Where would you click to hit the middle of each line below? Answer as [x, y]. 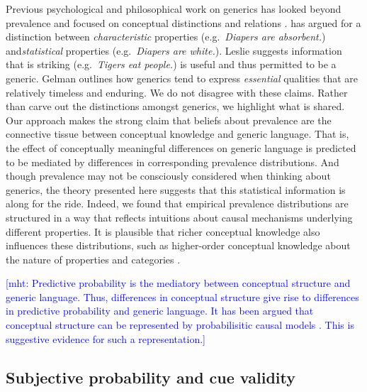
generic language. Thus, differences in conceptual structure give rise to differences [182, 296]
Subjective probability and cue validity [151, 377]
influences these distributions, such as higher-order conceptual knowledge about [178, 245]
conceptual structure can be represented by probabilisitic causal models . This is [180, 325]
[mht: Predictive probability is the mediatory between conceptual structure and [178, 283]
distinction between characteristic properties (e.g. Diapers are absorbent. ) [166, 37]
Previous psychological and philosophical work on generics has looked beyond [174, 9]
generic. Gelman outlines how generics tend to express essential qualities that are [182, 78]
